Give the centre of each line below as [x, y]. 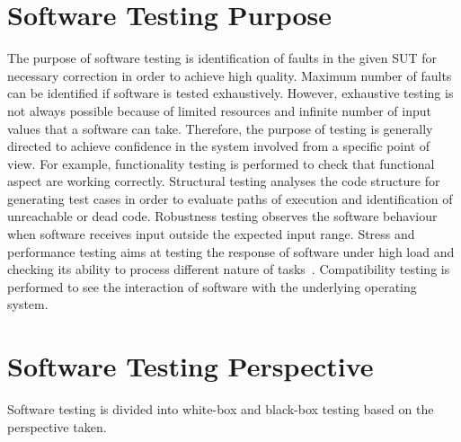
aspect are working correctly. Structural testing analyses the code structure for [224, 181]
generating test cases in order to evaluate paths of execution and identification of [230, 198]
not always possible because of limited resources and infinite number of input [219, 110]
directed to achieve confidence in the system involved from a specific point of [219, 146]
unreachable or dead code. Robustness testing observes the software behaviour [222, 216]
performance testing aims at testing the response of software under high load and [231, 251]
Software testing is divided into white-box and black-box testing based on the [221, 409]
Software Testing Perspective [191, 366]
